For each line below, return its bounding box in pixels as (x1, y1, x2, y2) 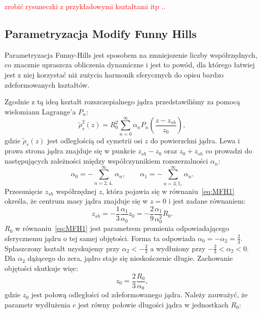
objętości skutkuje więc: (5, 262, 79, 273)
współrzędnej (56, 185, 97, 196)
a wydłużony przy (150, 243, 206, 253)
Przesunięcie (5, 185, 43, 196)
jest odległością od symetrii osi (47, 135, 142, 145)
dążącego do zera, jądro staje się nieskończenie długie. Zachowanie (27, 253, 233, 263)
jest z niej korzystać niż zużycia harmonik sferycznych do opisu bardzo (5, 69, 224, 80)
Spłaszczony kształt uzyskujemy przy (5, 243, 120, 253)
